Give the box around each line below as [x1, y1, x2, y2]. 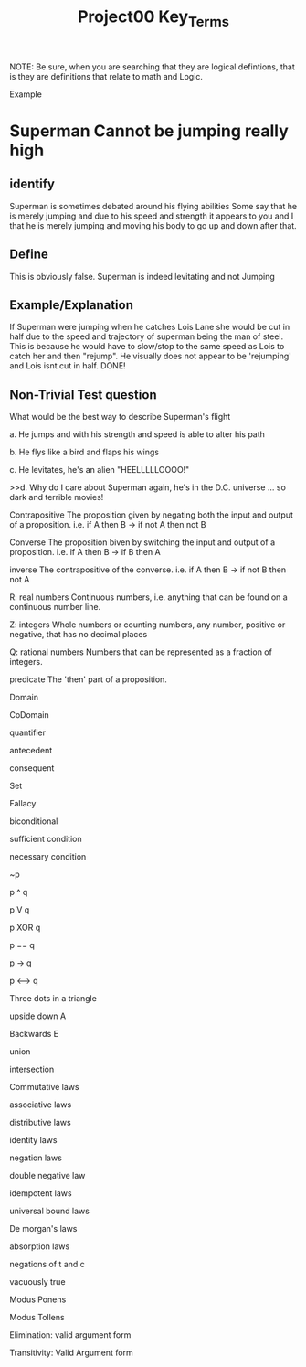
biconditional [9, 816, 58, 827]
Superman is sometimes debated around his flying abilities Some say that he [9, 200, 298, 211]
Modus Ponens [9, 1294, 67, 1305]
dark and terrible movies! [9, 492, 104, 503]
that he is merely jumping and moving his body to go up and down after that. [9, 219, 297, 230]
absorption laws [9, 1241, 70, 1252]
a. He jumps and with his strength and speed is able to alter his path [9, 429, 265, 440]
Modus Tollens [9, 1312, 66, 1323]
